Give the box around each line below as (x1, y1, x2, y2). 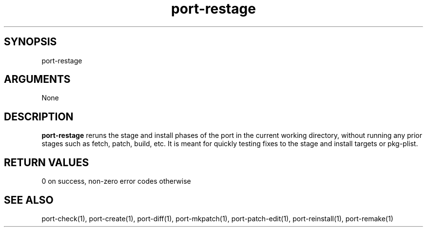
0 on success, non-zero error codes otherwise (41, 177, 191, 186)
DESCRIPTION (4, 110, 74, 123)
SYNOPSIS (4, 36, 57, 48)
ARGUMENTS (4, 73, 71, 86)
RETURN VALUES (4, 156, 89, 169)
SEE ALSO (4, 193, 54, 206)
